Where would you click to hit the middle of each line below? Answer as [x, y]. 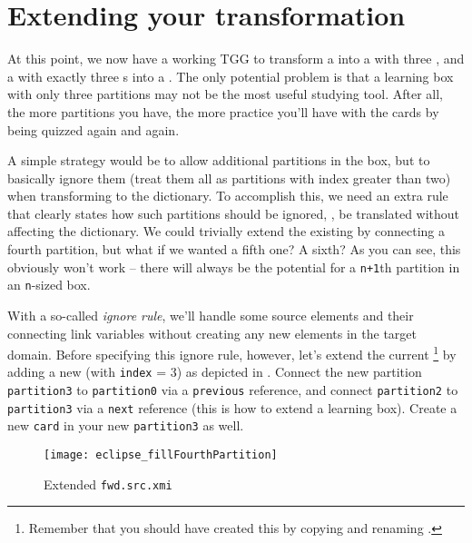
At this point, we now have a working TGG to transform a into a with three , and [236, 59]
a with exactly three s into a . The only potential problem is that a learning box [231, 76]
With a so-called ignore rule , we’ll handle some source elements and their [211, 315]
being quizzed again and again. [93, 129]
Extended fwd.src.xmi [108, 484]
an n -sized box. [49, 285]
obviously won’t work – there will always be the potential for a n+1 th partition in [234, 267]
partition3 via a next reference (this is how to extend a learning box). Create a [232, 407]
